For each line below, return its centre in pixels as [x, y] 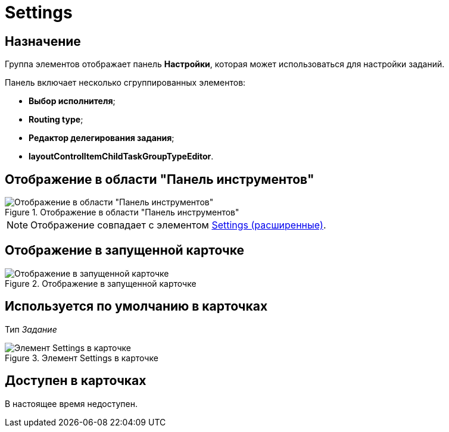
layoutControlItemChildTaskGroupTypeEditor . [121, 156]
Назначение [43, 41]
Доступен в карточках [76, 381]
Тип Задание [31, 329]
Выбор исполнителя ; [72, 101]
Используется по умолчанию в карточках [136, 306]
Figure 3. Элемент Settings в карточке [82, 358]
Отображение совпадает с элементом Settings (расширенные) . [178, 225]
